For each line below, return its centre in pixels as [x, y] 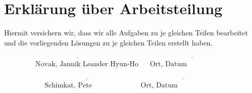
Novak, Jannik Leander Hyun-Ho [87, 64]
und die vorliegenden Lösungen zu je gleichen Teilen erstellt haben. [108, 42]
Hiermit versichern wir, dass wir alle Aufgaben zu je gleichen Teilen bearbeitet [126, 33]
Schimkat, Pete [68, 85]
